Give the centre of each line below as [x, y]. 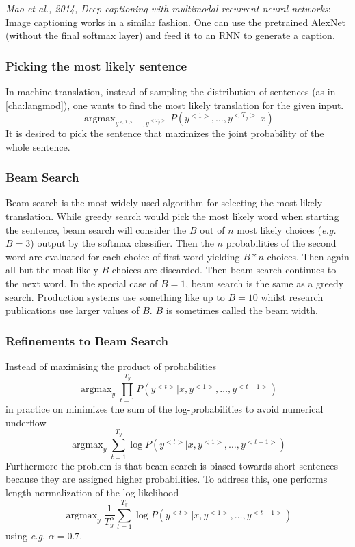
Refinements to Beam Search [87, 340]
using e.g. [26, 536]
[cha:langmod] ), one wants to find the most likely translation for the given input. [175, 105]
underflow [26, 422]
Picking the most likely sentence [96, 65]
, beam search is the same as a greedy [265, 283]
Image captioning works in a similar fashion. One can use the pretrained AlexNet [176, 22]
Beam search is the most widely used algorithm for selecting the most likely [164, 203]
